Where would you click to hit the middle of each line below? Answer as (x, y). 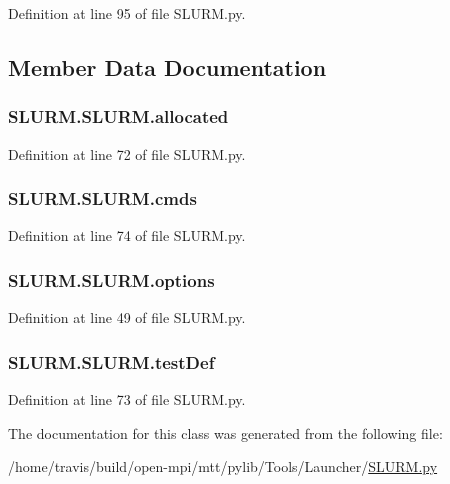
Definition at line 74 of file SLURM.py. (127, 235)
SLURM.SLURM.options (111, 279)
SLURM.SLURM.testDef (111, 361)
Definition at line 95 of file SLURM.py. (127, 13)
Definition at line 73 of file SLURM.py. (127, 399)
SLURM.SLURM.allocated (118, 116)
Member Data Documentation (167, 66)
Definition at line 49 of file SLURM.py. (127, 317)
